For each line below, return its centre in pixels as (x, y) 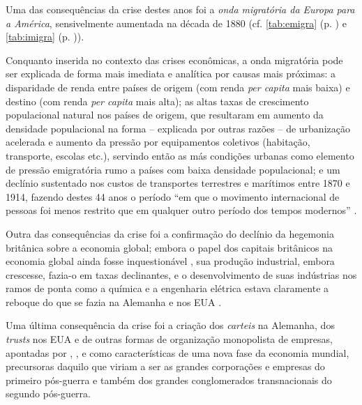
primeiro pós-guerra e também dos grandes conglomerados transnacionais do (169, 380)
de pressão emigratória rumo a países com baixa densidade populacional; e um (173, 169)
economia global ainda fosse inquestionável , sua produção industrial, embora (170, 261)
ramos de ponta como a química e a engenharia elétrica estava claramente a (167, 288)
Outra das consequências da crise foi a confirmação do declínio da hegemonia (170, 233)
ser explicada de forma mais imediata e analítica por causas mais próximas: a (171, 74)
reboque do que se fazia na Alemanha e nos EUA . (114, 301)
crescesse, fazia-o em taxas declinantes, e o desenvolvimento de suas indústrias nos (181, 274)
